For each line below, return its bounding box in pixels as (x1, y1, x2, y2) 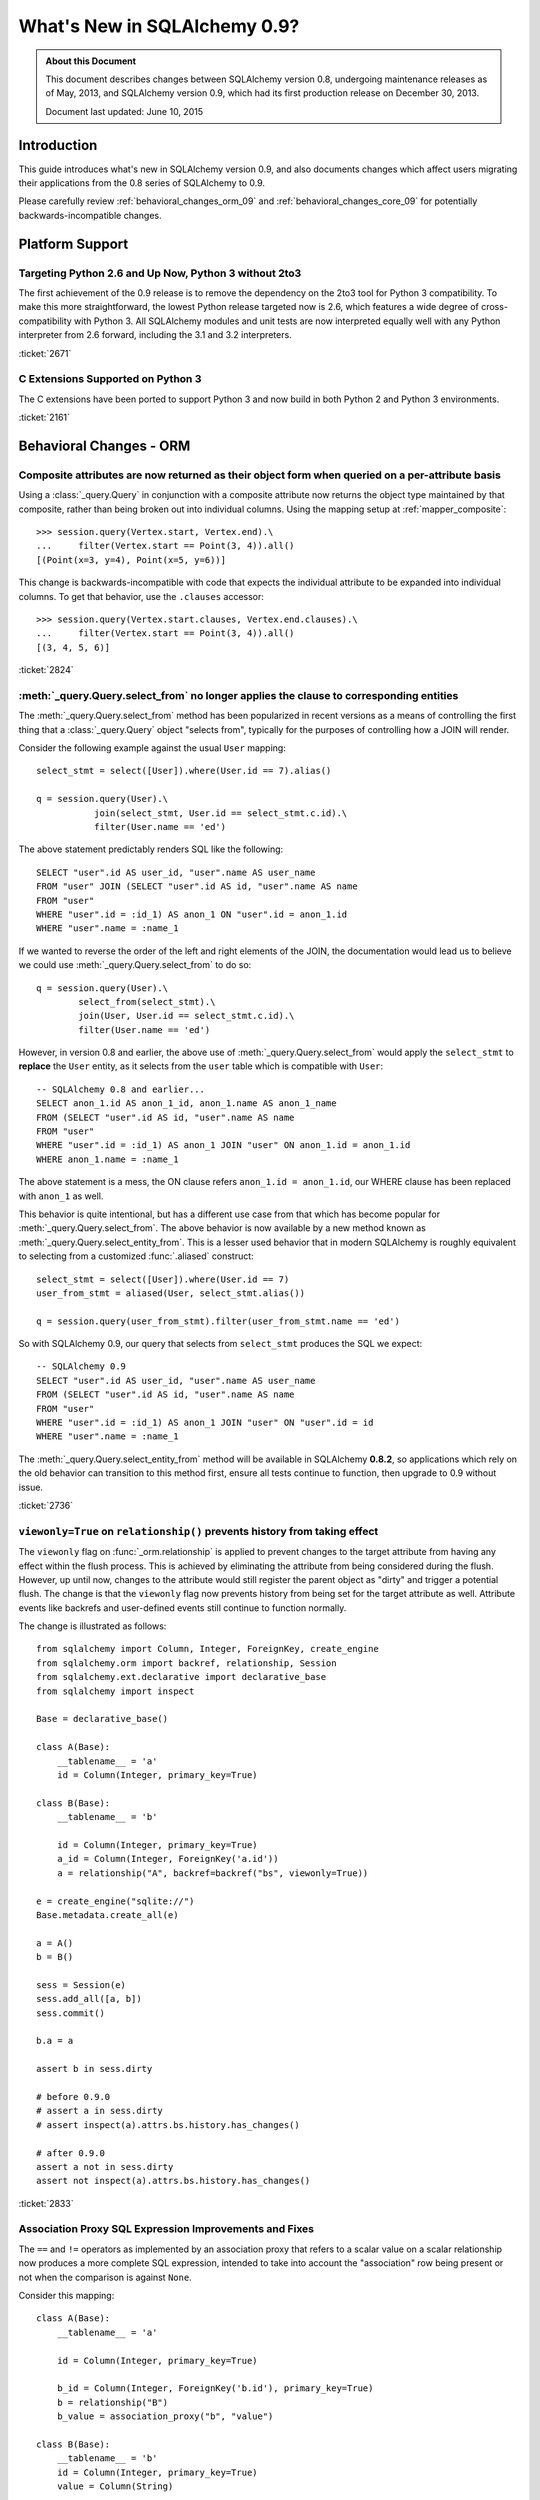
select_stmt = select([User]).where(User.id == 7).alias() (36, 765, 332, 777)
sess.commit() (36, 2007, 105, 2019)
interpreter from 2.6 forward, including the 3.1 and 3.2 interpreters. (18, 329, 292, 341)
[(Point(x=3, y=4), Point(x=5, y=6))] (36, 554, 227, 565)
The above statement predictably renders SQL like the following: (18, 843, 284, 855)
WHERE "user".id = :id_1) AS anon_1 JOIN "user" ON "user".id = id (36, 1417, 374, 1429)
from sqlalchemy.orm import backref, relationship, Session (36, 1657, 337, 1669)
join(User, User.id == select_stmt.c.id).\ (78, 1010, 295, 1022)
